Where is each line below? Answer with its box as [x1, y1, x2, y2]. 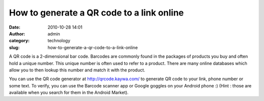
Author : [9, 31, 25, 36]
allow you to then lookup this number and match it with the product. [9, 67, 145, 73]
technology [47, 38, 70, 44]
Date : [9, 24, 21, 30]
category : [9, 38, 30, 44]
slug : [9, 44, 20, 50]
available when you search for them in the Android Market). [9, 90, 129, 96]
